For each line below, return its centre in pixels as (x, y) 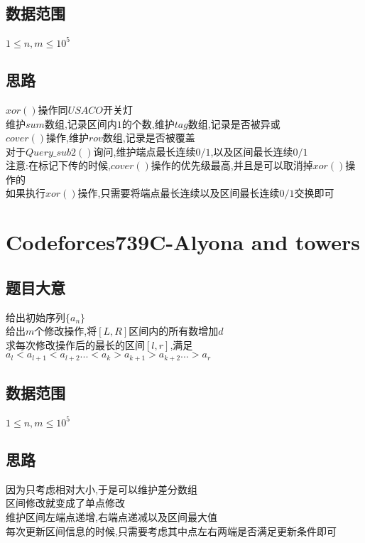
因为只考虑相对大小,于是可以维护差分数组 (102, 489)
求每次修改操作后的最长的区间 (75, 344)
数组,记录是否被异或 (234, 123)
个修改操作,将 (66, 331)
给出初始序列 (36, 317)
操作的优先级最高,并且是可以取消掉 (232, 165)
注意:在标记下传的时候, (58, 165)
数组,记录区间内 (81, 123)
